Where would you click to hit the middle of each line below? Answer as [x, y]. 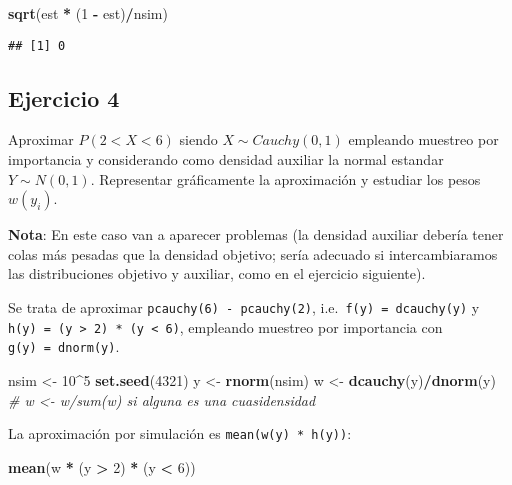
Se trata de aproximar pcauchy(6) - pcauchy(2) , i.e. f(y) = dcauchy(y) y [244, 307]
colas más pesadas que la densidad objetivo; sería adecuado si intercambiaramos [253, 253]
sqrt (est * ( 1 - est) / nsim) [88, 13]
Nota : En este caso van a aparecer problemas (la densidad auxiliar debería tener [256, 234]
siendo [198, 139]
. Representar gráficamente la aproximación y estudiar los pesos [285, 178]
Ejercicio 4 [64, 97]
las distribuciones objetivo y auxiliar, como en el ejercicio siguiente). [217, 273]
